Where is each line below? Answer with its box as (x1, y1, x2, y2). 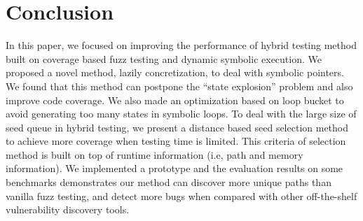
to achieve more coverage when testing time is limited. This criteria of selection (6, 134, 346, 148)
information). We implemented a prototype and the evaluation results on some (6, 161, 343, 176)
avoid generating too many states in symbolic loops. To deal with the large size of (6, 106, 357, 121)
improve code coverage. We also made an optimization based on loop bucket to (6, 92, 344, 107)
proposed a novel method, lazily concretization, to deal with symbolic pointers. (6, 65, 344, 80)
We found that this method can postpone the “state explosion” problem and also (6, 78, 353, 93)
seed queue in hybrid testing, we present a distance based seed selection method (6, 120, 349, 134)
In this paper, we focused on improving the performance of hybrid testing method (6, 38, 357, 52)
